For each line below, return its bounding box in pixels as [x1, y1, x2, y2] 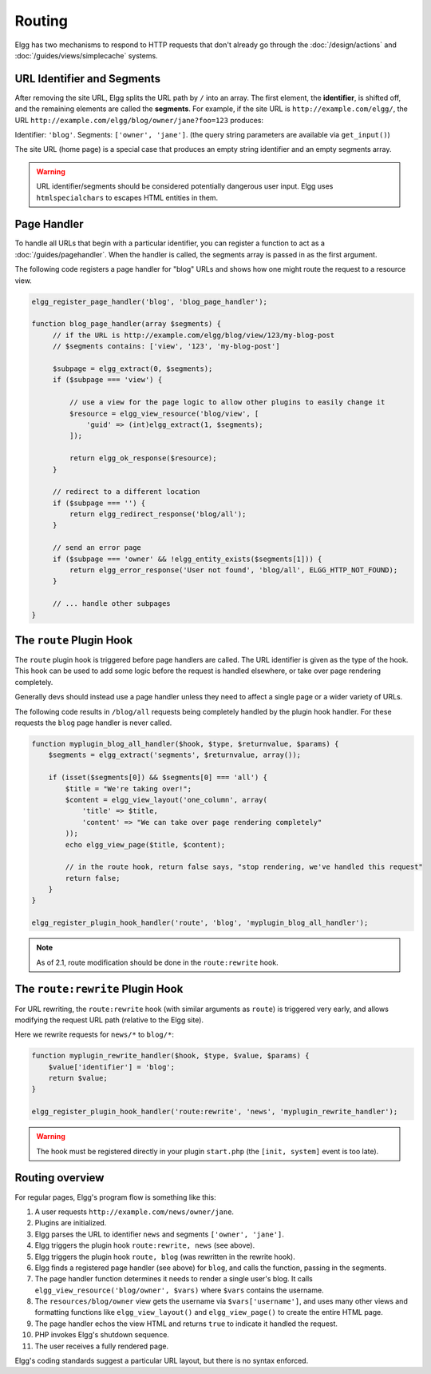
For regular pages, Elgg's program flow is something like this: [14, 1192, 216, 1202]
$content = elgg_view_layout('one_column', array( [65, 795, 267, 804]
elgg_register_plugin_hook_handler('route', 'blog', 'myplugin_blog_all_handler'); [31, 918, 369, 927]
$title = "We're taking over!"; [65, 784, 192, 793]
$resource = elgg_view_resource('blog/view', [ [69, 408, 259, 418]
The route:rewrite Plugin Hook [14, 982, 184, 996]
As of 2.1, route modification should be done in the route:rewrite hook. [36, 958, 279, 967]
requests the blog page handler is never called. [14, 718, 172, 727]
